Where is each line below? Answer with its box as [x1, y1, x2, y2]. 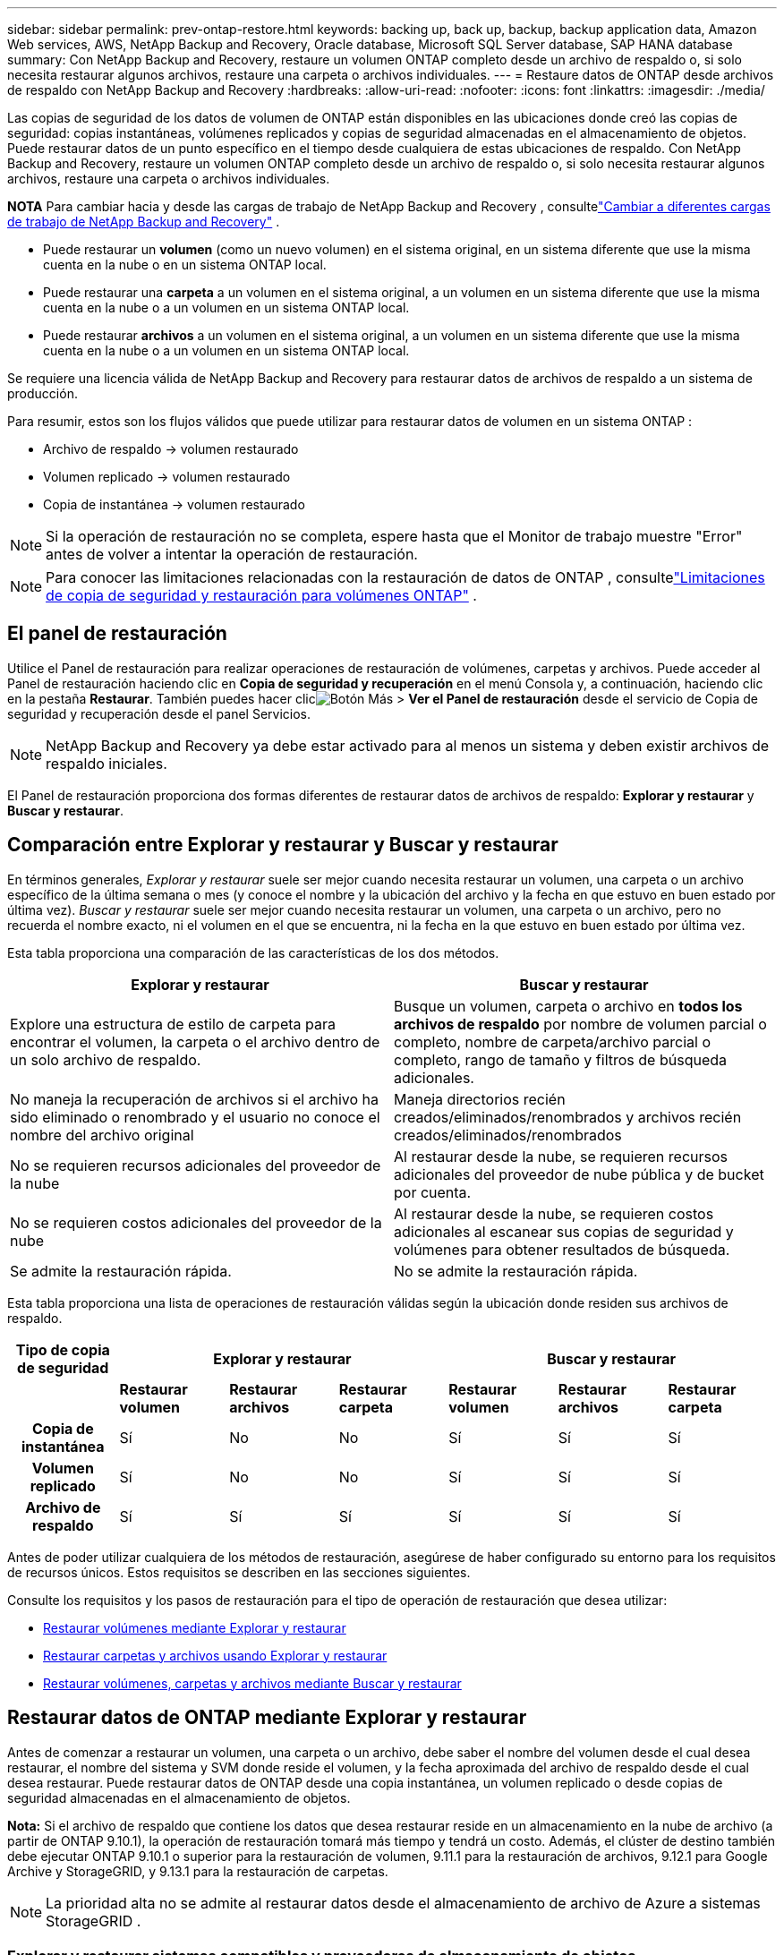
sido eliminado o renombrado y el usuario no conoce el [10, 1107, 380, 1126]
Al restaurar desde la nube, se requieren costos [394, 1204, 714, 1223]
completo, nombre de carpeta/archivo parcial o [394, 1032, 711, 1051]
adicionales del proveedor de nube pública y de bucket [394, 1165, 764, 1183]
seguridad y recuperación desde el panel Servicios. [7, 705, 311, 721]
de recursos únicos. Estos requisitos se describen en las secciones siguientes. [7, 1564, 471, 1580]
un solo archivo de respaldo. [10, 1050, 201, 1069]
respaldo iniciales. [46, 754, 167, 773]
